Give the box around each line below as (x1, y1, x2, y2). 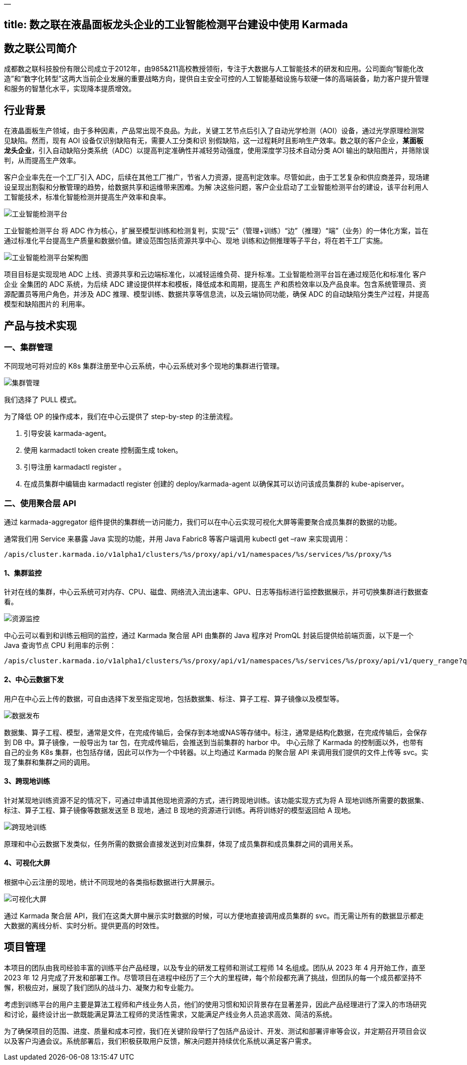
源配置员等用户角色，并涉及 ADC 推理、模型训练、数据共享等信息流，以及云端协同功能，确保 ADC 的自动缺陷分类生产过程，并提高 (4, 290, 429, 299)
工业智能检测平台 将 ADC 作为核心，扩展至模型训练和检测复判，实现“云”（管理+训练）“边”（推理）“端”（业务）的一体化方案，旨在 (4, 226, 429, 235)
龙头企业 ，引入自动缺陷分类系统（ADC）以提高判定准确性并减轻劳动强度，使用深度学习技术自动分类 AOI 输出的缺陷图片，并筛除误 (4, 146, 429, 155)
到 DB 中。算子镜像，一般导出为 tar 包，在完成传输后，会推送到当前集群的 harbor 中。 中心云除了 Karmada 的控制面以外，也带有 (4, 738, 423, 746)
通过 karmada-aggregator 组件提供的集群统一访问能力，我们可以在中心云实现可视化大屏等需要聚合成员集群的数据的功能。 (4, 518, 401, 527)
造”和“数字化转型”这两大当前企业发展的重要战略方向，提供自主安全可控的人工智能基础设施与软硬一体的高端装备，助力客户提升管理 (4, 74, 429, 83)
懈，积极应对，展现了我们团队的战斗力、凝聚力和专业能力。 (4, 983, 198, 992)
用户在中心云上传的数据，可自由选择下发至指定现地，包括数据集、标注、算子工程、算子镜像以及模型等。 (4, 694, 343, 703)
